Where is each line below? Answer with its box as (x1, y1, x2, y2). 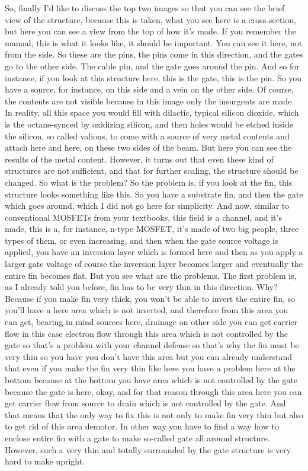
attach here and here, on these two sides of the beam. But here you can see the (5, 141, 292, 154)
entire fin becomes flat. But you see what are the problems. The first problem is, (5, 269, 297, 281)
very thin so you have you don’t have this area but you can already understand (5, 350, 292, 362)
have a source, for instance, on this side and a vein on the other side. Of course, (5, 83, 294, 96)
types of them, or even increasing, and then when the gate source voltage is (5, 234, 278, 246)
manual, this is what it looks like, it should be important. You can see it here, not (5, 36, 303, 49)
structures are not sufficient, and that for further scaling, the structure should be (5, 164, 299, 177)
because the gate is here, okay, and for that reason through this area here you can (5, 385, 302, 397)
